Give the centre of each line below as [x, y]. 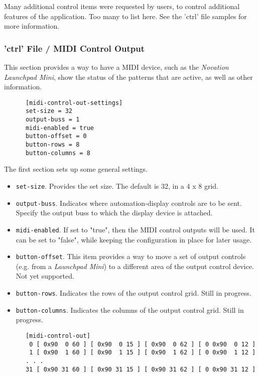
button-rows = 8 [52, 145]
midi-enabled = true [59, 128]
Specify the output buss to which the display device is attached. [114, 213]
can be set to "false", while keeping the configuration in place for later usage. [134, 239]
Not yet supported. [45, 276]
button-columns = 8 [58, 153]
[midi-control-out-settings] [74, 103]
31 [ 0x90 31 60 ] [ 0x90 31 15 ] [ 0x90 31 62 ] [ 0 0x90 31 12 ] [141, 369]
